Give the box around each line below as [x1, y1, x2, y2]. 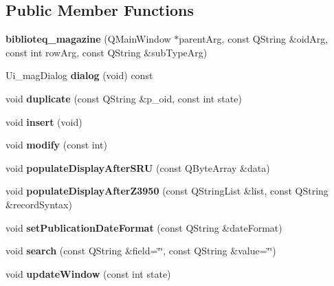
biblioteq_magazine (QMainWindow [5, 32, 171, 46]
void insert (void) [5, 114, 82, 129]
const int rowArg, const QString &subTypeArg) [5, 45, 208, 59]
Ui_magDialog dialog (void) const [5, 68, 153, 82]
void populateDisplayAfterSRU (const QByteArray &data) [5, 160, 270, 175]
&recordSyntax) [5, 197, 72, 211]
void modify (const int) [5, 137, 107, 152]
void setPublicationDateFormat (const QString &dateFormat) [5, 220, 282, 234]
